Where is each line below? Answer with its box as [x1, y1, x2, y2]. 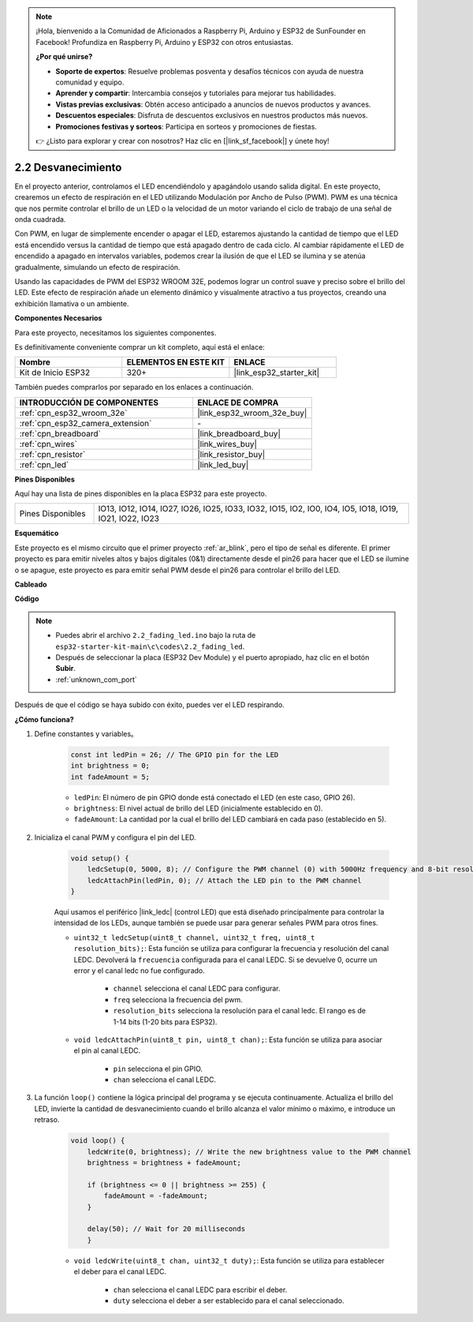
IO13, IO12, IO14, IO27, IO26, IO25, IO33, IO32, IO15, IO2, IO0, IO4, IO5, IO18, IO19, [98, 504, 399, 515]
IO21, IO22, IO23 [98, 513, 159, 524]
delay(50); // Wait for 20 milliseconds [87, 1224, 246, 1234]
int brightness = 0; [70, 762, 150, 770]
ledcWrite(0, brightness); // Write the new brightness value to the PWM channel [87, 1147, 412, 1156]
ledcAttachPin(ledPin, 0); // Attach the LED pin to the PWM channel [87, 876, 362, 885]
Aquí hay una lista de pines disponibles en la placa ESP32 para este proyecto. [14, 489, 267, 499]
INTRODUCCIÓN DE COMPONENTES [19, 397, 159, 408]
